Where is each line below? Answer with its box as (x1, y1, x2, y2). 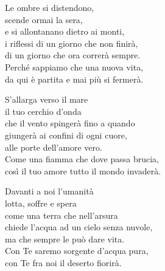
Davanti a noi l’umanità (5, 185, 94, 197)
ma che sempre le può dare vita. (5, 232, 125, 245)
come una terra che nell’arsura (5, 208, 118, 221)
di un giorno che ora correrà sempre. (5, 49, 141, 61)
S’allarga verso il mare (5, 93, 88, 106)
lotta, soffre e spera (5, 196, 77, 209)
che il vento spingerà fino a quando (5, 117, 135, 129)
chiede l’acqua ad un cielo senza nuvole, (5, 221, 153, 233)
